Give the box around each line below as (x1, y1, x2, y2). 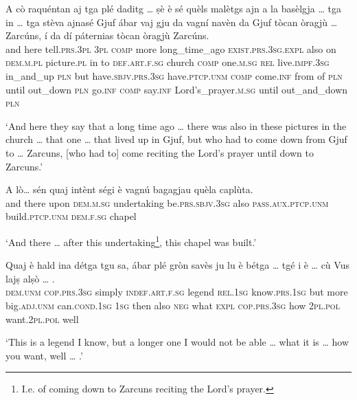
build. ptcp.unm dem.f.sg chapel (5, 209, 137, 223)
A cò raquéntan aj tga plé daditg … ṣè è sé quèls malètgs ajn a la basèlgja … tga (5, 1, 341, 15)
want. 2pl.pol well (5, 311, 79, 326)
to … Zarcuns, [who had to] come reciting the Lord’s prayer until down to (5, 145, 314, 159)
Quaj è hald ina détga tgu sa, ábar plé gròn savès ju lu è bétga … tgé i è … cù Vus (5, 258, 349, 272)
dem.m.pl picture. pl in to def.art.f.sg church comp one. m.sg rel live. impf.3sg (5, 55, 330, 69)
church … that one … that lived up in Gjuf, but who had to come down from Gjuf (5, 132, 347, 146)
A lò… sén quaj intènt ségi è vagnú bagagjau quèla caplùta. (5, 182, 253, 197)
